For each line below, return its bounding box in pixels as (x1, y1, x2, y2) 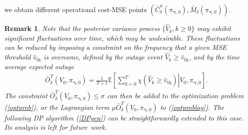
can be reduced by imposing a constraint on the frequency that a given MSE (4, 42, 227, 52)
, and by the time (188, 52, 240, 62)
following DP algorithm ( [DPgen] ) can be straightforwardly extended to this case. (4, 112, 244, 122)
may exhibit (197, 23, 231, 33)
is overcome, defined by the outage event (44, 52, 163, 62)
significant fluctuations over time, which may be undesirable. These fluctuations (4, 32, 240, 43)
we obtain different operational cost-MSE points (4, 4, 147, 14)
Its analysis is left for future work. (4, 122, 107, 132)
